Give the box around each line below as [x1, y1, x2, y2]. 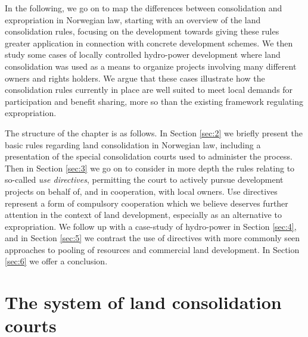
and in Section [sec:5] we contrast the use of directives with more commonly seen [5, 232, 300, 244]
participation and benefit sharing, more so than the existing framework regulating [5, 95, 304, 107]
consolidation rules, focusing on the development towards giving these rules [5, 25, 279, 38]
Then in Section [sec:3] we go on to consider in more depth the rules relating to [5, 161, 295, 174]
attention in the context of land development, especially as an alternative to [5, 208, 282, 221]
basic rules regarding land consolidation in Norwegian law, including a [5, 138, 261, 151]
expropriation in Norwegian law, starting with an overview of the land [5, 13, 261, 26]
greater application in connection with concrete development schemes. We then [5, 36, 293, 49]
